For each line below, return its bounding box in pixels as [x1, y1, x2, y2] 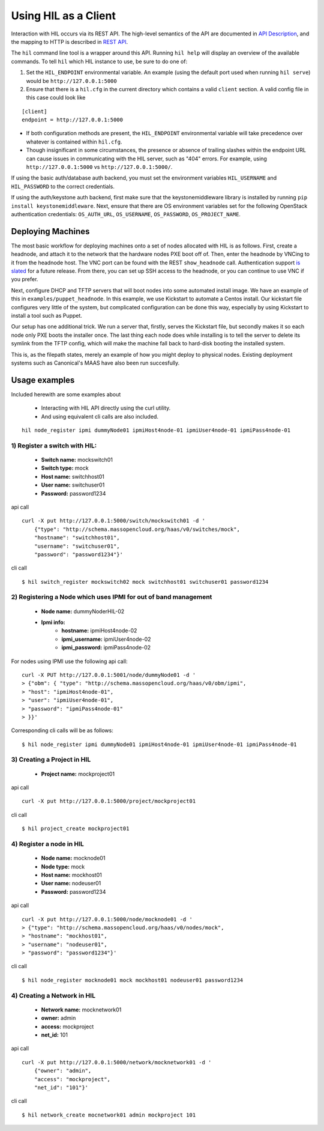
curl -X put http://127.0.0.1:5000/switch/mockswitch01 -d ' [22, 517, 205, 524]
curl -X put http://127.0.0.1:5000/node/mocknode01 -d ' [22, 916, 193, 923]
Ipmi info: [41, 619, 65, 626]
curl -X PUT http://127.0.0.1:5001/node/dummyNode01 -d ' [22, 672, 196, 678]
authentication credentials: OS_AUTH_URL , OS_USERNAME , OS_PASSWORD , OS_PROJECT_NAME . [11, 210, 241, 217]
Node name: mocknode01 [41, 855, 106, 862]
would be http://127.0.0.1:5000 [26, 77, 117, 84]
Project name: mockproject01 [41, 770, 115, 777]
